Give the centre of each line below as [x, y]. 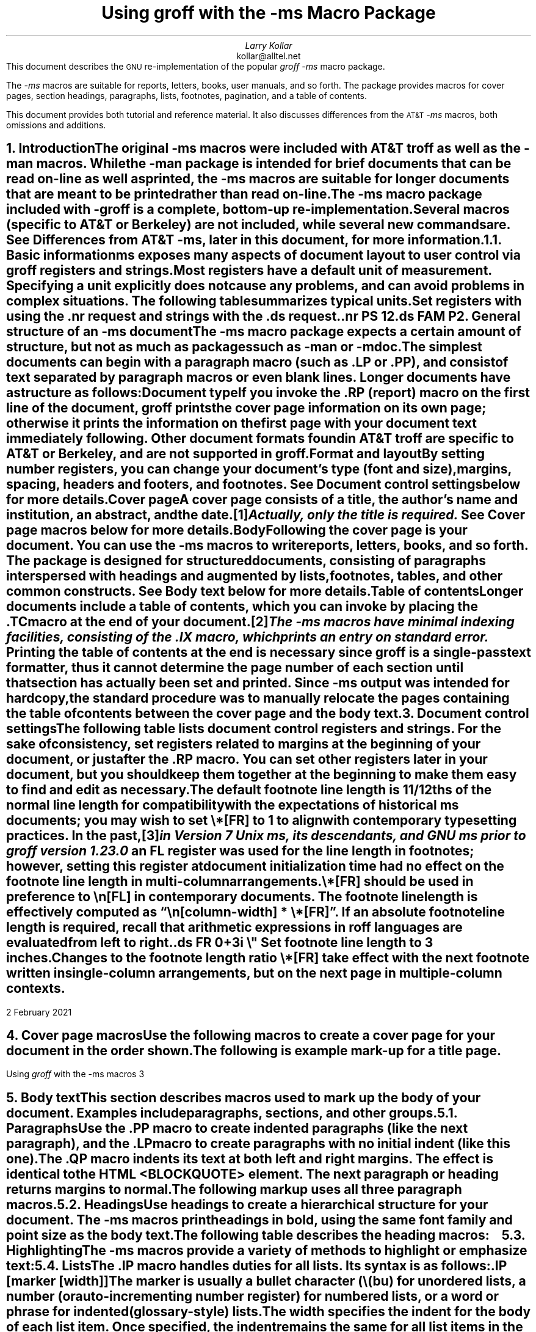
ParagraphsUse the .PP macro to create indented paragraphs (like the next [237, 1128]
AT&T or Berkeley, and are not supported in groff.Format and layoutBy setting [245, 454]
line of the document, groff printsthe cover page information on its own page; [246, 408]
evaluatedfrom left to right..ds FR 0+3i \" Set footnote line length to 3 [220, 943]
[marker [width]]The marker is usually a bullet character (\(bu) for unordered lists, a [266, 1281]
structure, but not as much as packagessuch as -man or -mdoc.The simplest [244, 347]
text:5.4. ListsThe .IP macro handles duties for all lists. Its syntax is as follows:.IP [257, 1265]
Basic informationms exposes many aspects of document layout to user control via [263, 255]
